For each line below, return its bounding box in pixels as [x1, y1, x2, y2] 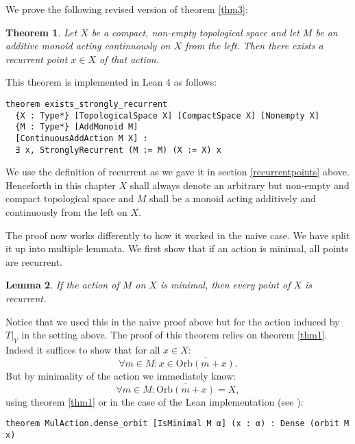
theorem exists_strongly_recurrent [5, 99, 168, 109]
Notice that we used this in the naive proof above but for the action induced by [5, 314, 340, 328]
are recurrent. [5, 254, 62, 269]
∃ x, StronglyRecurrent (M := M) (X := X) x [15, 145, 221, 155]
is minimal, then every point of [160, 277, 291, 292]
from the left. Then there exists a [185, 38, 323, 53]
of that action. [99, 51, 160, 66]
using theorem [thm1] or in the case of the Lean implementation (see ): [5, 394, 304, 408]
